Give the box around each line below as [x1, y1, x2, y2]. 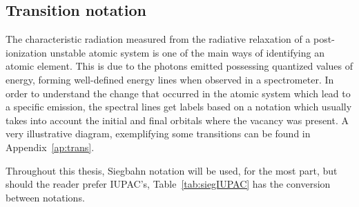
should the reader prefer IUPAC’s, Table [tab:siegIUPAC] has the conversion [6, 177, 331, 191]
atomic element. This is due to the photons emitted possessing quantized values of [6, 59, 353, 73]
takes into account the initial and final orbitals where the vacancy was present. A [6, 112, 349, 127]
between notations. [6, 190, 85, 204]
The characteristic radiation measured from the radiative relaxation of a [6, 32, 311, 46]
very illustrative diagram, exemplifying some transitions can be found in [6, 126, 311, 141]
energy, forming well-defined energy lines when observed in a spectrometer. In [6, 72, 334, 86]
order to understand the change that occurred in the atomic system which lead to [6, 86, 351, 100]
